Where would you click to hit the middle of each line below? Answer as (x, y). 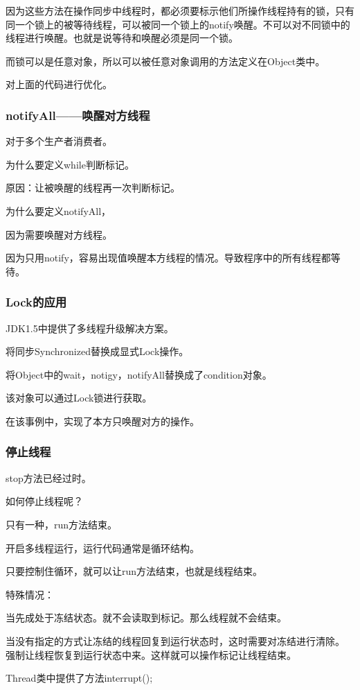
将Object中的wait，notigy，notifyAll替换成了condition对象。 (139, 374)
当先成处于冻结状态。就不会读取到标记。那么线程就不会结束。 (146, 618)
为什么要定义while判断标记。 (70, 164)
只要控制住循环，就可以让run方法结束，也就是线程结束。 (134, 571)
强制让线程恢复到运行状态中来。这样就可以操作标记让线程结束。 (151, 654)
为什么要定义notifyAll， (58, 210)
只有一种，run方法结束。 (62, 524)
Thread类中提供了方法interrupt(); (79, 678)
